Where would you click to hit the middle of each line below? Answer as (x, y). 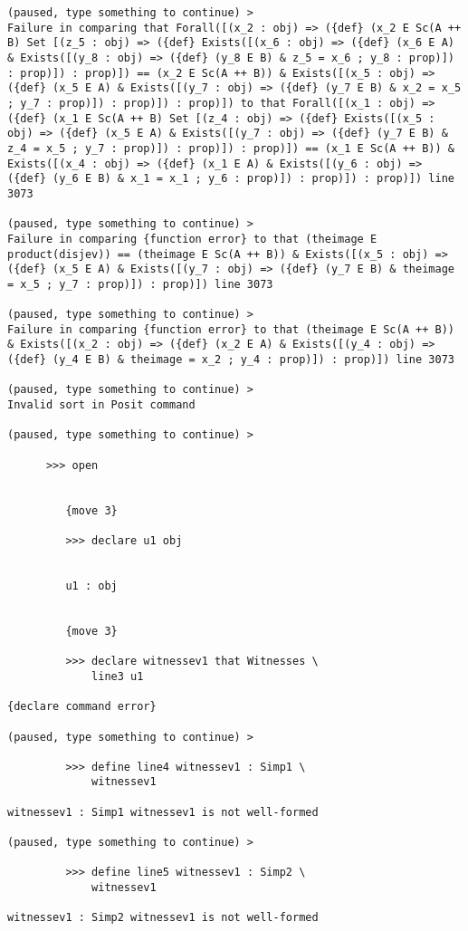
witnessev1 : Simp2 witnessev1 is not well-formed (163, 918)
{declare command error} (82, 707)
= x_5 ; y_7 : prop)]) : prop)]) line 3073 (140, 284)
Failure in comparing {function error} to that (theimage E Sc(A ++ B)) (231, 329)
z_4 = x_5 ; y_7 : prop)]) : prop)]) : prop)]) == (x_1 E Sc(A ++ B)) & (231, 148)
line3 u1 (118, 676)
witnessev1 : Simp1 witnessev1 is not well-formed (163, 812)
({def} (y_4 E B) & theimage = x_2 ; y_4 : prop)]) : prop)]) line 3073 (231, 360)
